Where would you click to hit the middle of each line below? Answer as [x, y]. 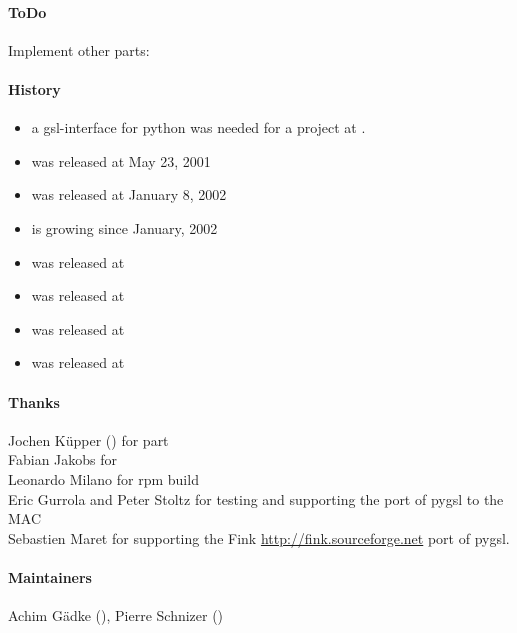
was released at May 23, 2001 [121, 160]
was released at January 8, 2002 [129, 194]
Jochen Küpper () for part [88, 439]
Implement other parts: [79, 49]
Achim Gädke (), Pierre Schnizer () [116, 615]
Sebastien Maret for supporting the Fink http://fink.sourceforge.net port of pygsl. [259, 537]
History [34, 88]
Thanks [34, 401]
